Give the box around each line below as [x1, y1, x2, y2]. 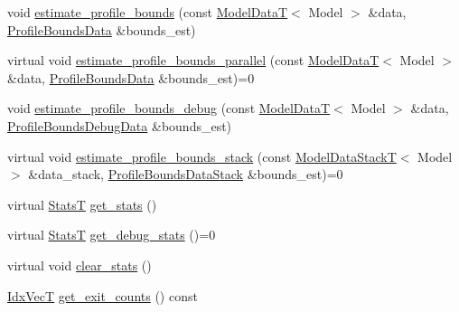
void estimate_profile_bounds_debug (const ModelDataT [7, 99, 331, 118]
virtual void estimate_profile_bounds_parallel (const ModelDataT [7, 51, 379, 70]
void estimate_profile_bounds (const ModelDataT [7, 3, 288, 21]
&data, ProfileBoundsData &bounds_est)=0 [7, 68, 255, 87]
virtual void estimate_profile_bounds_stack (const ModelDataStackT [7, 147, 397, 165]
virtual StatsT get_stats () [7, 194, 157, 213]
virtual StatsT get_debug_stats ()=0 [7, 225, 216, 244]
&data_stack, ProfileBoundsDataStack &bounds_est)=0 [28, 165, 343, 184]
